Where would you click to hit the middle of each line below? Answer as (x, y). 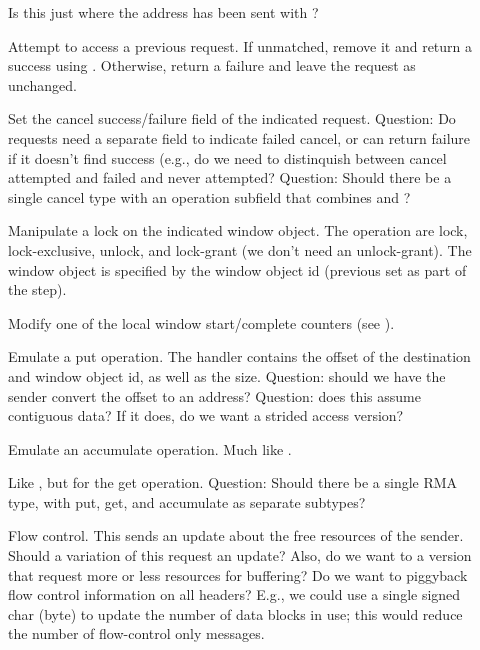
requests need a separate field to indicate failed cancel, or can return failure (239, 137)
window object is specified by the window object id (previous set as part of (237, 269)
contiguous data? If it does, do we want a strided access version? (206, 415)
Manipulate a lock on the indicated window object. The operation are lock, (238, 230)
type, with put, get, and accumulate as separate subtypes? (187, 501)
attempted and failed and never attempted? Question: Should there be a (230, 177)
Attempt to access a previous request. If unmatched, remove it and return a (240, 45)
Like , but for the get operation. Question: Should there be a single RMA (233, 482)
